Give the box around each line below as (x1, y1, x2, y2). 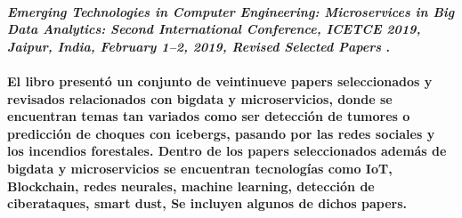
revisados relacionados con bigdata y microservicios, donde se (7, 89, 393, 108)
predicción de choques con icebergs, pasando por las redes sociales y (7, 124, 435, 142)
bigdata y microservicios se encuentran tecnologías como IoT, (7, 158, 393, 177)
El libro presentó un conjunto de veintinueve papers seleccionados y (7, 71, 433, 90)
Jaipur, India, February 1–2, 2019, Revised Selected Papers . (7, 36, 390, 55)
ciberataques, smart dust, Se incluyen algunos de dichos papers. (7, 194, 408, 213)
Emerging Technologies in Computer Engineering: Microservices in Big (7, 2, 455, 20)
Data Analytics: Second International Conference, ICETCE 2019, (7, 20, 421, 38)
